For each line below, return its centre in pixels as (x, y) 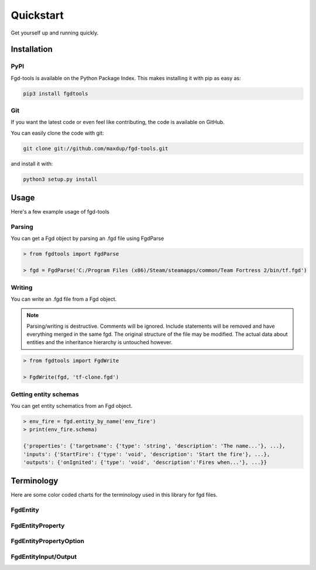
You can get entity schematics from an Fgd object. (72, 406)
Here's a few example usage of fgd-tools (60, 212)
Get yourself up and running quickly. (55, 33)
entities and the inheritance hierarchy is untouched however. (99, 342)
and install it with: (32, 163)
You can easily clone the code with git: (57, 133)
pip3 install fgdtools (56, 93)
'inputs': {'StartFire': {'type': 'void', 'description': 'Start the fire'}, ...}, (147, 454)
